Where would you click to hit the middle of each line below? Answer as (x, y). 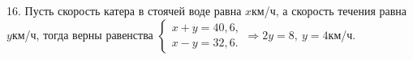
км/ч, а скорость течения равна (329, 10)
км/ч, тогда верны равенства (82, 34)
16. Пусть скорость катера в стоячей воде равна (124, 10)
